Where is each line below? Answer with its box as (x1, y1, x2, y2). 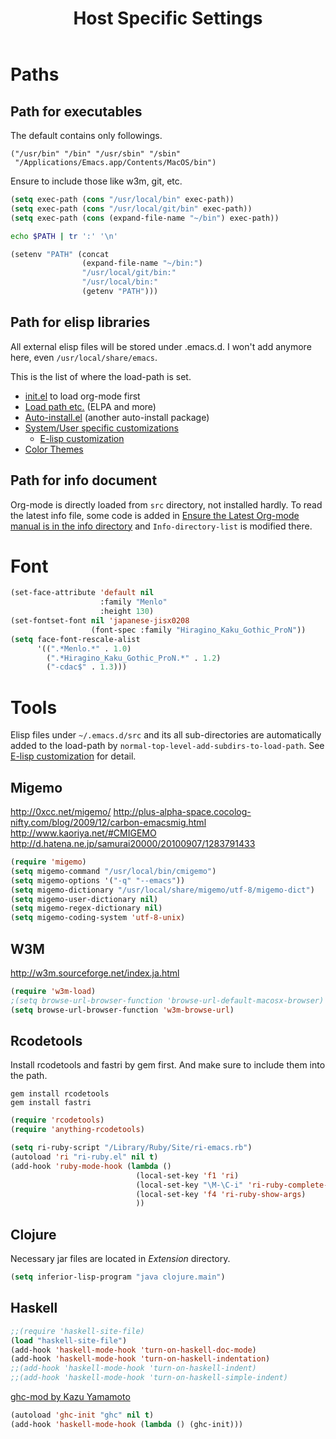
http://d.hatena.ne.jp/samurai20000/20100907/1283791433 (10, 838, 256, 850)
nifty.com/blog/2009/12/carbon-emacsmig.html (10, 817, 207, 829)
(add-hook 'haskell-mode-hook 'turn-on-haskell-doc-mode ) (10, 1345, 257, 1355)
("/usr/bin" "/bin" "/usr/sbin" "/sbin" (10, 149, 182, 159)
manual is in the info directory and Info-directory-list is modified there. (10, 520, 313, 532)
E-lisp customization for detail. (10, 750, 137, 762)
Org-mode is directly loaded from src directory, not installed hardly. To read (10, 498, 323, 511)
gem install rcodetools (10, 1089, 110, 1099)
